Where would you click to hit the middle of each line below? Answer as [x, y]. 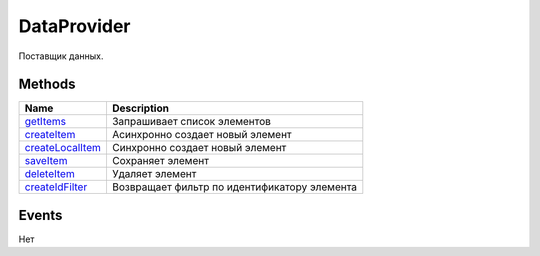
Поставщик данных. [61, 56]
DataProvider [74, 26]
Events [40, 215]
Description [140, 108]
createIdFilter [56, 187]
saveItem [46, 161]
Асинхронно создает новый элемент [201, 135]
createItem [50, 135]
